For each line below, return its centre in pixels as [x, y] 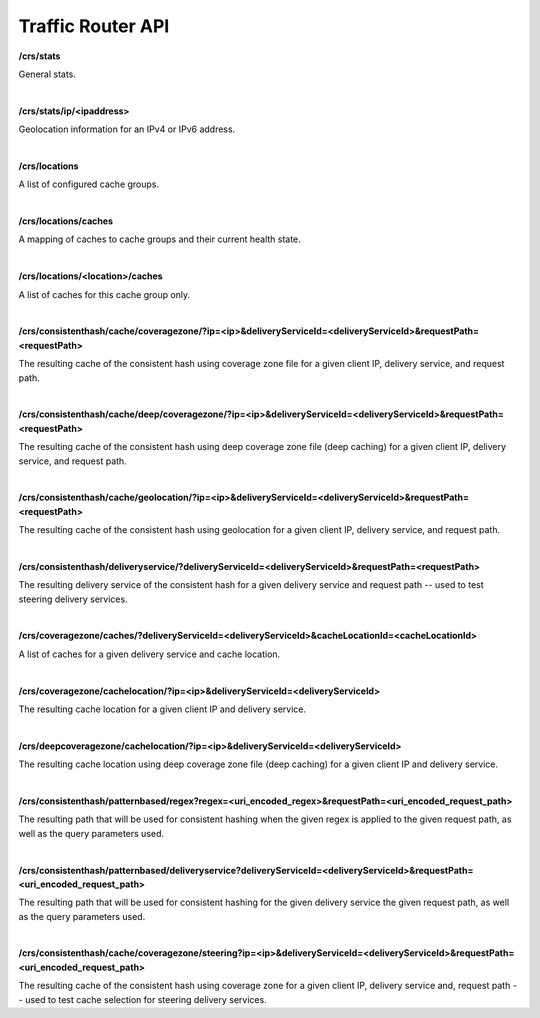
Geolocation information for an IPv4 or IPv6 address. [127, 129]
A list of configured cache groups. [89, 184]
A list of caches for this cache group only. [104, 294]
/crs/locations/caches [66, 221]
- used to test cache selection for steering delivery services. [142, 999]
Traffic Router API [94, 26]
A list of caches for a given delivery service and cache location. [149, 654]
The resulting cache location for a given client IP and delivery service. [162, 709]
